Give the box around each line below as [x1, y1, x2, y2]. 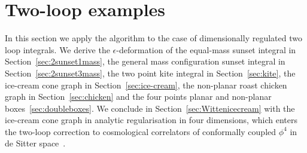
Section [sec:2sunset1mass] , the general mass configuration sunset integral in [5, 55, 285, 68]
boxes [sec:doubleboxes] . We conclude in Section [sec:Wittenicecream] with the [5, 102, 295, 114]
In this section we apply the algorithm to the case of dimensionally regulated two [5, 32, 302, 44]
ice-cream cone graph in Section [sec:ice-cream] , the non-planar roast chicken [5, 78, 287, 91]
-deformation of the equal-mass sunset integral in [116, 43, 296, 56]
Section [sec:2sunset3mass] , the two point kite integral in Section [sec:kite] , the [5, 66, 296, 79]
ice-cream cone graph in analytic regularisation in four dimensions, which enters [5, 114, 297, 126]
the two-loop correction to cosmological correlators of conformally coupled [5, 125, 276, 137]
